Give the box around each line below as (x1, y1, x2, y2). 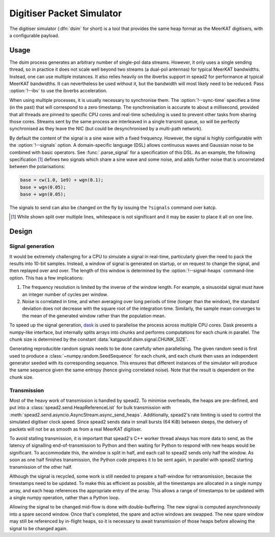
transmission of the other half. (9, 464, 72, 470)
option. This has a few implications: (9, 275, 84, 281)
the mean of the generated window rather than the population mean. (22, 312, 166, 318)
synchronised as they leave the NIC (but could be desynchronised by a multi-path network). (9, 125, 203, 132)
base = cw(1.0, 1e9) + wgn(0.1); (20, 177, 104, 183)
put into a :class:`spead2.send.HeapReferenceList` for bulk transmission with (9, 405, 171, 411)
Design (9, 227, 33, 236)
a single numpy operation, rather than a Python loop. (9, 495, 120, 501)
